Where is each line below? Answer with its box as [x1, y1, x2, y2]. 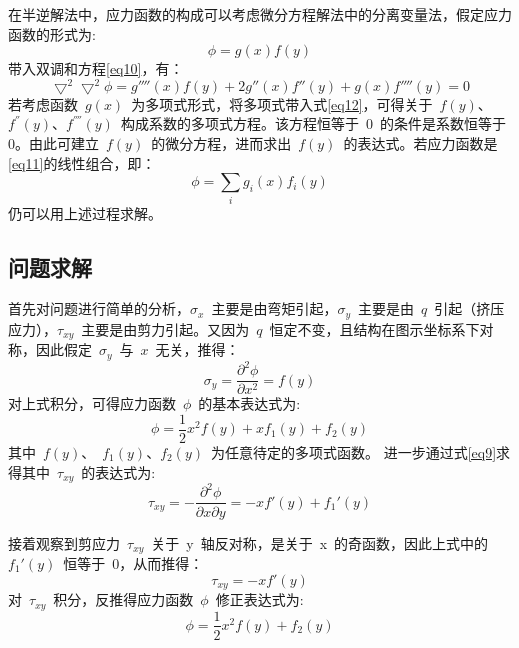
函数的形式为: [8, 23, 96, 44]
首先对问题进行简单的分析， [8, 298, 190, 319]
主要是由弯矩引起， [211, 298, 338, 319]
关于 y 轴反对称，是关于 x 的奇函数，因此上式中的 [151, 532, 489, 553]
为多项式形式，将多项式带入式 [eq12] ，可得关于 [131, 93, 433, 114]
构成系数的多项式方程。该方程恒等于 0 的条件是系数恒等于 [120, 113, 506, 134]
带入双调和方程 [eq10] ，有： [8, 58, 184, 79]
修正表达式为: [215, 589, 304, 610]
